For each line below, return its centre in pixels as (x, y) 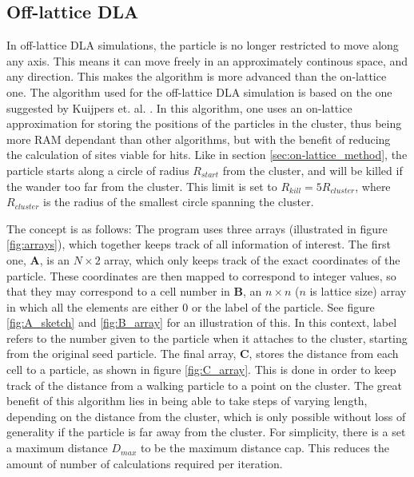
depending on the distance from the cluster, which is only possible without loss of (206, 416)
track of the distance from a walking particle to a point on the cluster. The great (204, 385)
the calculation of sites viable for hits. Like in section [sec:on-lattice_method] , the (207, 155)
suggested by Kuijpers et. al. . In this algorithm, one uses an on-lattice (179, 107)
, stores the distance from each (324, 354)
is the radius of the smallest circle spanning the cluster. (179, 202)
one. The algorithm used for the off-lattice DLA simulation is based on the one (199, 91)
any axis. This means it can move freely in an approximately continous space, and (207, 60)
